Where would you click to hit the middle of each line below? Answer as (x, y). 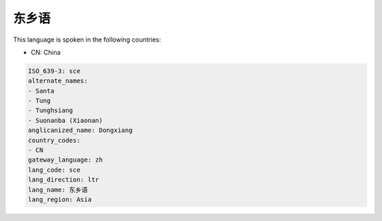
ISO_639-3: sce (54, 71)
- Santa (41, 91)
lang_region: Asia (60, 199)
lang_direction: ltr (63, 180)
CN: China (46, 52)
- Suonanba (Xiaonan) (65, 120)
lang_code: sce (54, 170)
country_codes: (54, 140)
